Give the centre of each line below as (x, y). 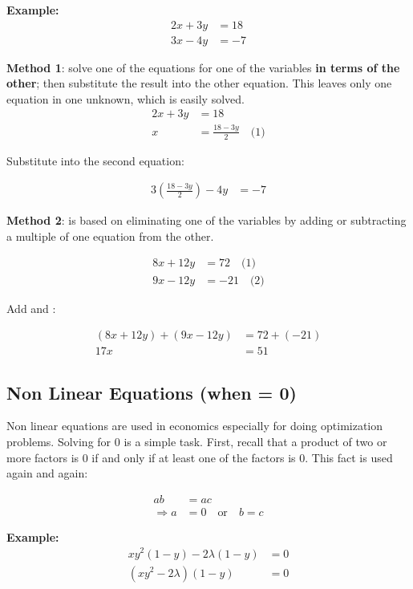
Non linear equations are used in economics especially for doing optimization (195, 426)
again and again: (47, 473)
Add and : (31, 308)
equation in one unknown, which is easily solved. (126, 98)
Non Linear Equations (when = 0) (152, 392)
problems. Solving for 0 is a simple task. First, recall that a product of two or (197, 441)
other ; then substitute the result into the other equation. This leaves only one (199, 83)
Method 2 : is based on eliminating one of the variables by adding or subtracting (206, 220)
